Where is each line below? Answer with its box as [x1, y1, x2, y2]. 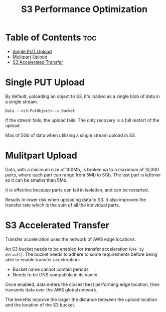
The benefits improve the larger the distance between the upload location [5, 296, 157, 302]
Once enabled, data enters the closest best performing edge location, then [5, 281, 159, 287]
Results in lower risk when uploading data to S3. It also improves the [5, 196, 146, 202]
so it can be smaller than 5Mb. [5, 177, 68, 183]
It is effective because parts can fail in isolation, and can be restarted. [5, 187, 149, 193]
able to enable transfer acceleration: [5, 256, 80, 262]
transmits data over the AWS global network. [5, 286, 98, 292]
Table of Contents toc [5, 32, 97, 43]
